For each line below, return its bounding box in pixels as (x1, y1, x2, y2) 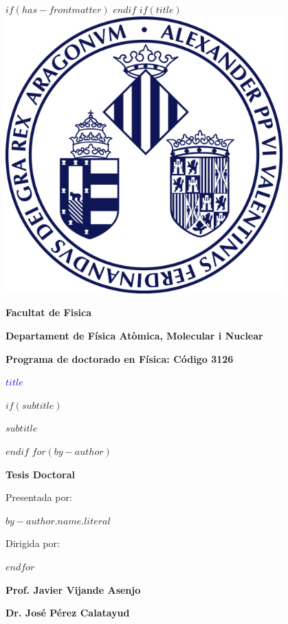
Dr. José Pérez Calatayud (5, 605, 130, 620)
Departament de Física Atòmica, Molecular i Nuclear (5, 328, 263, 342)
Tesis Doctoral (5, 467, 76, 481)
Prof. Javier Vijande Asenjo (5, 582, 141, 597)
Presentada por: (5, 490, 72, 504)
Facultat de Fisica (5, 305, 91, 320)
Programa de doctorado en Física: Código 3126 (5, 351, 234, 366)
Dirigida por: (5, 536, 60, 550)
